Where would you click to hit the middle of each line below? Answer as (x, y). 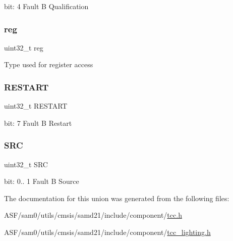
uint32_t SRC (26, 164)
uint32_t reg (24, 47)
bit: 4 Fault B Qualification (46, 6)
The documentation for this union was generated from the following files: (117, 198)
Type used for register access (49, 64)
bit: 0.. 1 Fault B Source (42, 181)
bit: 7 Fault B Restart (38, 123)
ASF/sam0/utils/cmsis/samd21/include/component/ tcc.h (93, 215)
